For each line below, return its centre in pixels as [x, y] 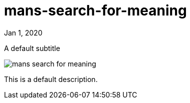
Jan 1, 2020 [23, 32]
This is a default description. [51, 79]
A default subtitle [32, 48]
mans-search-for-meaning [96, 10]
